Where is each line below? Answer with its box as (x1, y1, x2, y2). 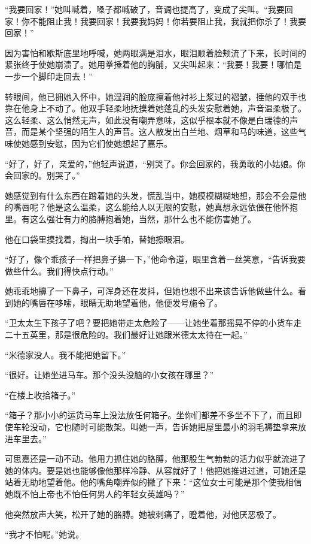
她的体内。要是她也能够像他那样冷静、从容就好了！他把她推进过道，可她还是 (5, 464, 306, 476)
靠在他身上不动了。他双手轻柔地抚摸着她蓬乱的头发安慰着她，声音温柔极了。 (5, 102, 306, 114)
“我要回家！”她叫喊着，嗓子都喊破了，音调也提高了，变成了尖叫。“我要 (5, 3, 285, 15)
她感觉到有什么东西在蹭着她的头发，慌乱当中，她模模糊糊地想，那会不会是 (5, 189, 298, 201)
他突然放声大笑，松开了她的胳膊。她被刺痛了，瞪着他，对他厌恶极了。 (5, 507, 281, 520)
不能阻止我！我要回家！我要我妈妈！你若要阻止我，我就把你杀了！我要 (29, 14, 306, 27)
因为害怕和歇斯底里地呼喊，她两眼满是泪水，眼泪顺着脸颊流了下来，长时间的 (5, 46, 306, 59)
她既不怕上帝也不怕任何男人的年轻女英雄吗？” (5, 488, 185, 500)
